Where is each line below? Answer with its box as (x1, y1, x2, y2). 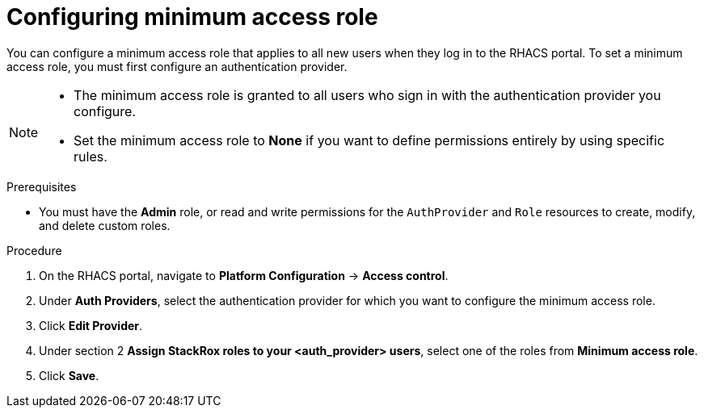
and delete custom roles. (39, 218, 171, 232)
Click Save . (39, 368, 99, 383)
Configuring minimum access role (6, 3, 378, 31)
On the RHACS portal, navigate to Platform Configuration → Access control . (39, 268, 449, 282)
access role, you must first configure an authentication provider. (6, 59, 348, 73)
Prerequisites (6, 179, 77, 194)
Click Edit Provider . (39, 318, 143, 332)
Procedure (6, 243, 62, 257)
